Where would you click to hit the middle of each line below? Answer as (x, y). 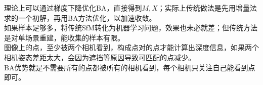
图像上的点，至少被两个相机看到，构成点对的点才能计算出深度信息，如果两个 (131, 47)
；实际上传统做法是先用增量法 (207, 8)
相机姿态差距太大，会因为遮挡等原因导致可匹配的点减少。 (100, 57)
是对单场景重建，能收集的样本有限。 (64, 37)
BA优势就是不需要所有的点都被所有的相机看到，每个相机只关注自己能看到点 (130, 67)
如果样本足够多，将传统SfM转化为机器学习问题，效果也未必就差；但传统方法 (131, 28)
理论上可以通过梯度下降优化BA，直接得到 (73, 8)
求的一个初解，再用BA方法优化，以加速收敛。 (80, 17)
